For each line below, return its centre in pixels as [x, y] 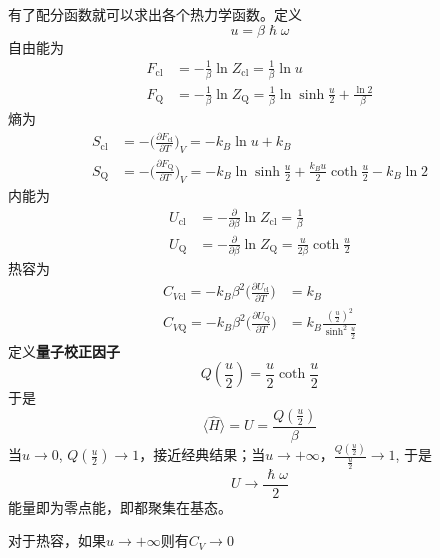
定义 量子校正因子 [64, 350]
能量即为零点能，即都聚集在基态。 [120, 506]
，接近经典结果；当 [202, 454]
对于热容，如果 [57, 540]
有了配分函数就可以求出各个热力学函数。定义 [155, 14]
